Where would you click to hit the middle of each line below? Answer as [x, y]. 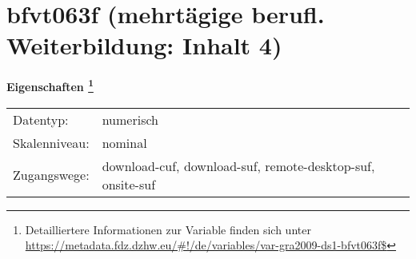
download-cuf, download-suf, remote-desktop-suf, [238, 165]
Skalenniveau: [51, 142]
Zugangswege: [51, 175]
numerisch [130, 119]
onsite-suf [129, 184]
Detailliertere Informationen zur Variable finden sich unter [168, 229]
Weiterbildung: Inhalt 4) [144, 45]
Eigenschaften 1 [50, 85]
